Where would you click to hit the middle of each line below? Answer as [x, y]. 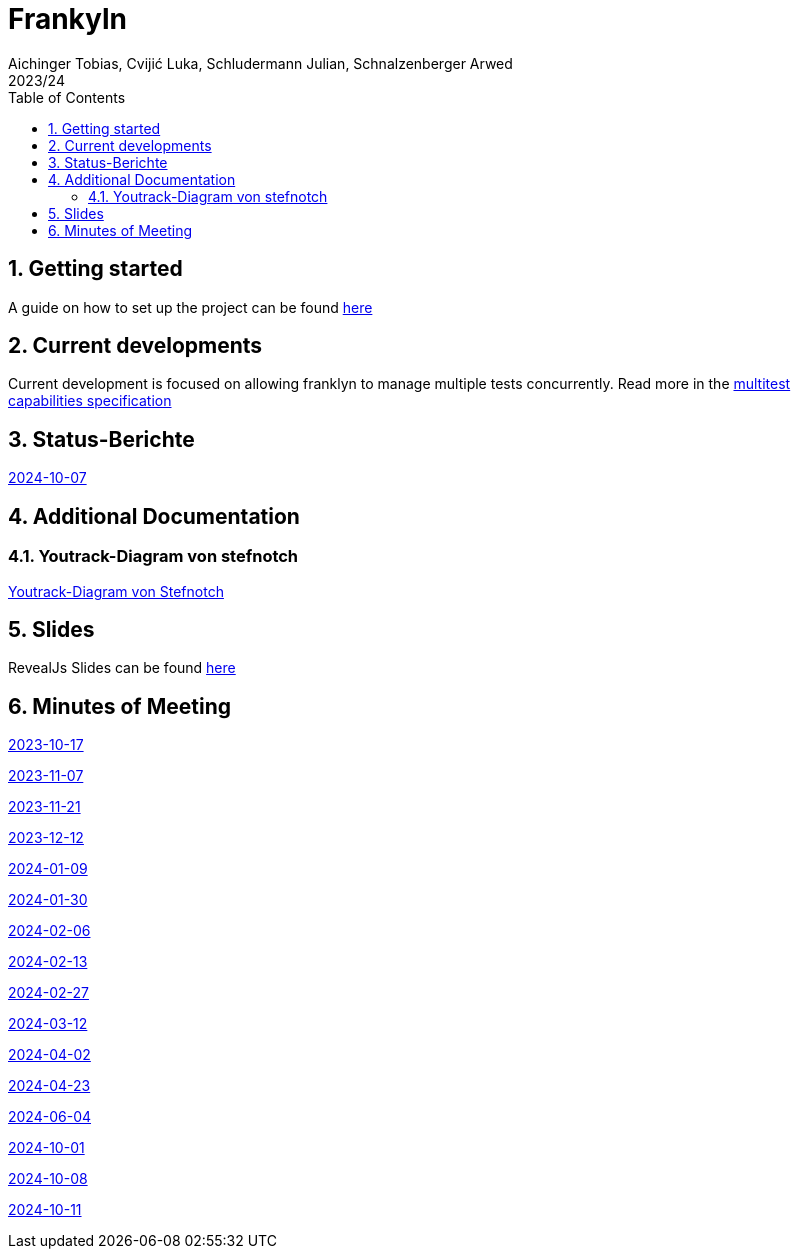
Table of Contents [67, 97]
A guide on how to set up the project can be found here [190, 307]
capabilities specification [90, 401]
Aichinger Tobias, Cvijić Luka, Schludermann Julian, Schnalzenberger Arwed [260, 63]
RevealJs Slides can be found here [122, 668]
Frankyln [67, 19]
